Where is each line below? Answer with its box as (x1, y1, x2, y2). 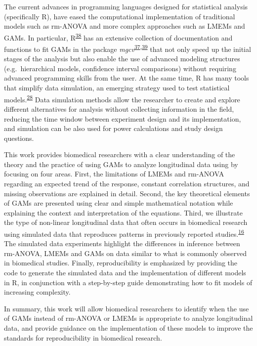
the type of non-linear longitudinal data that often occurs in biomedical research (4, 217, 248, 227)
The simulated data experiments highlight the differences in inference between (4, 238, 240, 249)
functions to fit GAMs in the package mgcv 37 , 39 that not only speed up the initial (4, 43, 251, 54)
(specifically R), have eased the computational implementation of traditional (4, 11, 235, 21)
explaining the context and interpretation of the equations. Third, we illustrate (4, 207, 243, 217)
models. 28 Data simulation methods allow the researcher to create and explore (4, 92, 240, 104)
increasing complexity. (4, 287, 71, 297)
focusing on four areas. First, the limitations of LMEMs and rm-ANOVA (4, 169, 224, 179)
